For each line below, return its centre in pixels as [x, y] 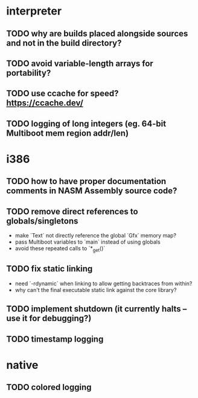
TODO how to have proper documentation [86, 181]
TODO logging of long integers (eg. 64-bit [86, 123]
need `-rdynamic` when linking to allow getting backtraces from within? [104, 284]
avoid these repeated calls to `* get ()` [60, 249]
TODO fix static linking [49, 269]
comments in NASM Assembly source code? [92, 191]
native [22, 365]
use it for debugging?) [49, 318]
